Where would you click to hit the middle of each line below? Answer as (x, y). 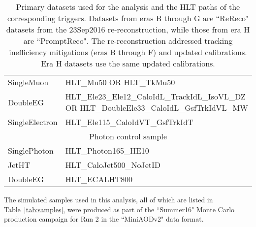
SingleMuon (28, 82)
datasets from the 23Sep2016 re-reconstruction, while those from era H (128, 29)
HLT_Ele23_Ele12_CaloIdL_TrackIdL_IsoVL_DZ (155, 96)
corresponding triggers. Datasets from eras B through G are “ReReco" (128, 18)
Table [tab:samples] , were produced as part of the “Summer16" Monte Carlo (119, 209)
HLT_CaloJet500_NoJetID (113, 165)
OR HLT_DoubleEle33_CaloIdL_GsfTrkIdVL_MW (157, 108)
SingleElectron (33, 122)
